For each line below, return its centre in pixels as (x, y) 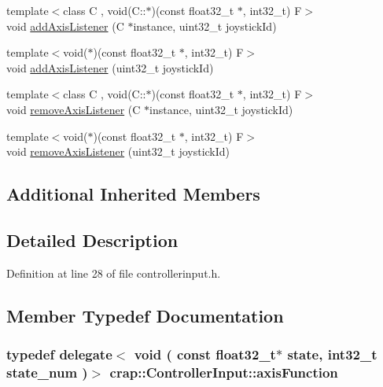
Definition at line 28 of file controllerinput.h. (114, 273)
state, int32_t (332, 354)
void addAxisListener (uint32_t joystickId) (110, 67)
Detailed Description (92, 240)
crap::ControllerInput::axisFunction (224, 372)
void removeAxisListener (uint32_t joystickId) (118, 151)
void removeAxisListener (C (74, 109)
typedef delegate (59, 354)
